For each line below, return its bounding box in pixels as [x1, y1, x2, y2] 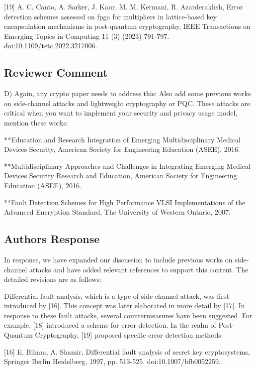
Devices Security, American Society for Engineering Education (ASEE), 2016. [4, 144, 240, 154]
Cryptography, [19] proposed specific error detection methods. [35, 330, 223, 340]
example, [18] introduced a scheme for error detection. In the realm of [4, 320, 216, 330]
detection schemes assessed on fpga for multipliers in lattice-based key [4, 11, 217, 21]
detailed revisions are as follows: [4, 274, 101, 284]
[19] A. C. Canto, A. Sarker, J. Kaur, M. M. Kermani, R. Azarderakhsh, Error [4, 1, 243, 11]
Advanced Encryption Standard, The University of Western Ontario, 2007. [4, 207, 231, 217]
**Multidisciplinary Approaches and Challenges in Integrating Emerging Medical [4, 160, 251, 171]
